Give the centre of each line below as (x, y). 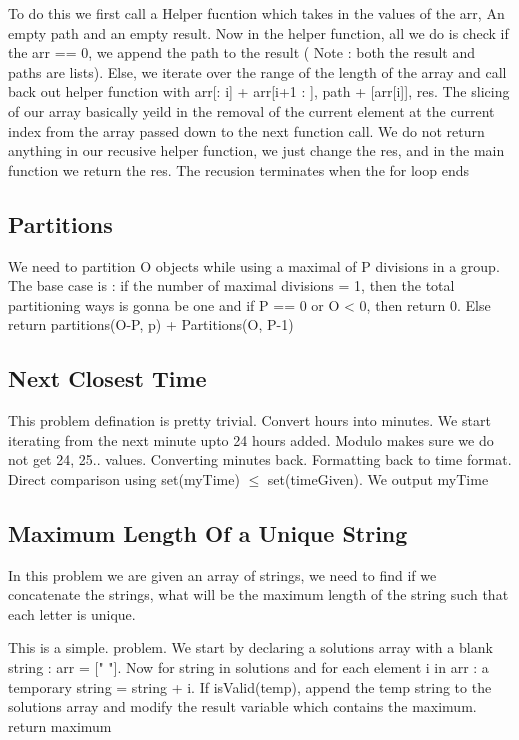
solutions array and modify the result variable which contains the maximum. (242, 706)
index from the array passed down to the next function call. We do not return (246, 130)
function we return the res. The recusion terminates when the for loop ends (238, 169)
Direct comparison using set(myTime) (124, 478)
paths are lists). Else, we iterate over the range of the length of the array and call (257, 71)
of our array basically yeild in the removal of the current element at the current (251, 110)
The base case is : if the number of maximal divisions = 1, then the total (231, 285)
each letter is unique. (72, 613)
